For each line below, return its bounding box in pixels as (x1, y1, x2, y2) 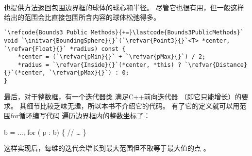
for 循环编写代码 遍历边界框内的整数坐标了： (11, 110, 151, 120)
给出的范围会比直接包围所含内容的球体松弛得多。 (4, 12, 160, 22)
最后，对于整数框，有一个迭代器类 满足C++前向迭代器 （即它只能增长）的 (4, 91, 242, 101)
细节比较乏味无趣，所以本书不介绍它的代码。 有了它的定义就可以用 (26, 101, 240, 111)
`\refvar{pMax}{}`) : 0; (49, 69, 129, 77)
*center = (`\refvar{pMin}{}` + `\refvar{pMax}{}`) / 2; (17, 53, 206, 61)
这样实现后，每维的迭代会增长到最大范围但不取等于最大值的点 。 (4, 143, 210, 153)
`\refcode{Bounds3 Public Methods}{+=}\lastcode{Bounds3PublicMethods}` (4, 29, 244, 36)
